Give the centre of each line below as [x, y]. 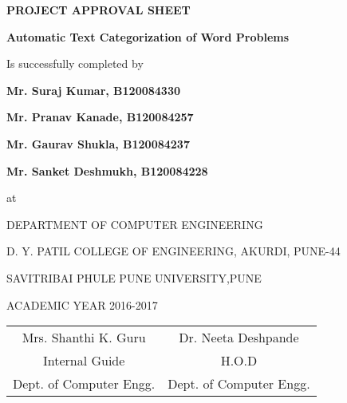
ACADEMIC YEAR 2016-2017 [82, 304]
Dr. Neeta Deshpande [239, 338]
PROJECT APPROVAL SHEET [99, 10]
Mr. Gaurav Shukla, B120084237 [98, 143]
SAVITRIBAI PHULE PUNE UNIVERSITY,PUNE [134, 277]
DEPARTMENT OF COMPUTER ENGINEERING [135, 224]
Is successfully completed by [75, 63]
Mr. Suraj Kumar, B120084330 [93, 90]
